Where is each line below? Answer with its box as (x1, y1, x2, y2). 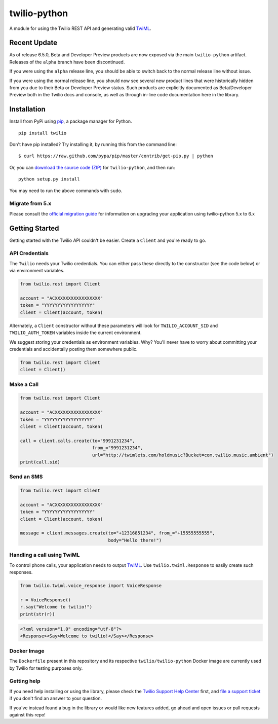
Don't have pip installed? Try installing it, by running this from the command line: (9, 141, 177, 148)
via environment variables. (9, 268, 65, 274)
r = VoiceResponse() (20, 597, 71, 603)
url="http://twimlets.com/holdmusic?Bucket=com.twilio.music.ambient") (92, 452, 274, 458)
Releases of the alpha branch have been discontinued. (9, 59, 125, 65)
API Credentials (9, 250, 49, 257)
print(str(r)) (20, 611, 55, 617)
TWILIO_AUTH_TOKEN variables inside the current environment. (9, 330, 142, 336)
